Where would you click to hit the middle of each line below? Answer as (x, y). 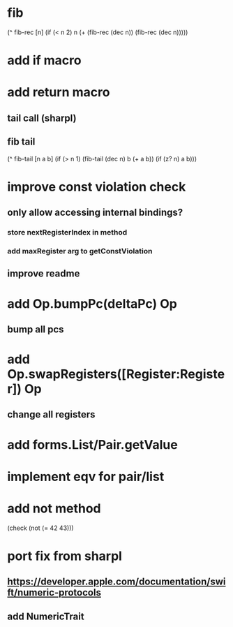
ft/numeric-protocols (54, 592)
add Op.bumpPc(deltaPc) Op (92, 303)
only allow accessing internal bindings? (95, 213)
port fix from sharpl (65, 556)
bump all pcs (36, 329)
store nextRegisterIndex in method (67, 233)
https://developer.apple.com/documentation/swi (116, 582)
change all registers (51, 414)
